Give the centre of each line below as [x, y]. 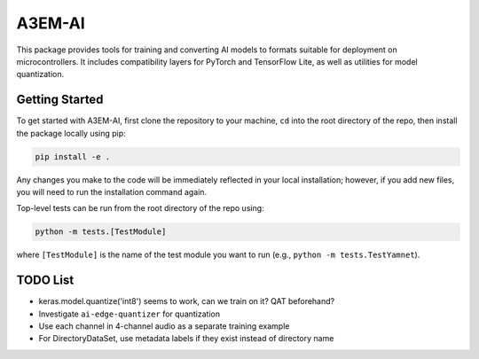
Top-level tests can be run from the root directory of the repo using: [141, 208]
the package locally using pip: [71, 133]
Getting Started [60, 100]
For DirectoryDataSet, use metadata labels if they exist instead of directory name [186, 339]
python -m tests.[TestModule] [101, 232]
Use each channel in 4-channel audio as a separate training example [164, 326]
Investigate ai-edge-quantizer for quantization [130, 314]
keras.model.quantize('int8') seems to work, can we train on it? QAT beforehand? [187, 301]
